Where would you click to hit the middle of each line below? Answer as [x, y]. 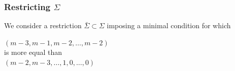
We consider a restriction [43, 25]
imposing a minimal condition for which [169, 25]
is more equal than [33, 52]
